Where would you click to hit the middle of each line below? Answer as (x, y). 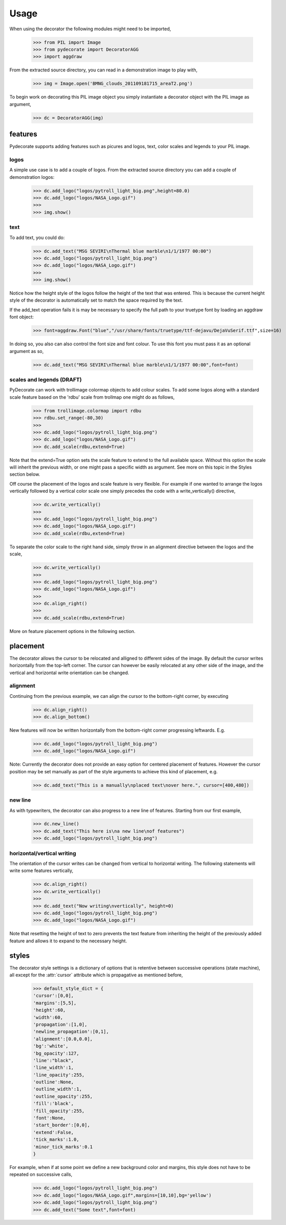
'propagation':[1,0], (60, 1024)
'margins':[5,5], (55, 1003)
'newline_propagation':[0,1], (71, 1032)
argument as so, (26, 351)
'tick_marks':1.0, (56, 1140)
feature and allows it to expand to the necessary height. (68, 941)
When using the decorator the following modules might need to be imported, (90, 29)
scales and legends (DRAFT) (46, 379)
